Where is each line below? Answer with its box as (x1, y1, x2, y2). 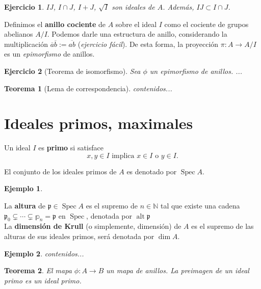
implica (112, 152, 135, 160)
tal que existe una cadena (160, 200, 240, 211)
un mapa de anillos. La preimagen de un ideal (106, 265, 249, 276)
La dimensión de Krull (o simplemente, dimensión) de (4, 221, 181, 231)
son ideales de (112, 2, 155, 12)
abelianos (4, 29, 33, 39)
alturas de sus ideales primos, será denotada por (4, 231, 154, 242)
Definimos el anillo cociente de (4, 18, 106, 29)
